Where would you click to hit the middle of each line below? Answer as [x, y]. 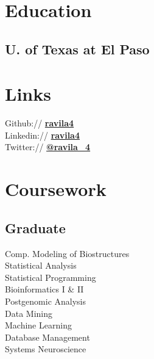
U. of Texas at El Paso [77, 49]
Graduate [35, 227]
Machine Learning [38, 325]
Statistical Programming [51, 277]
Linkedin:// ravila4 [42, 135]
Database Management [47, 337]
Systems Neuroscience [46, 349]
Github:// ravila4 [40, 123]
